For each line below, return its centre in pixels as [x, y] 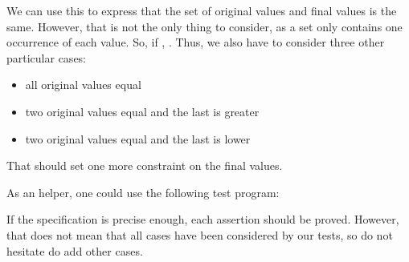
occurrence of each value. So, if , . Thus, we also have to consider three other [196, 42]
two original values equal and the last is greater [142, 111]
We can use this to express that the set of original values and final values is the [202, 10]
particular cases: [47, 57]
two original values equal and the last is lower [138, 138]
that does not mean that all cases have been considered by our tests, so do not [200, 234]
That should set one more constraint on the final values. [145, 165]
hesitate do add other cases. [75, 250]
